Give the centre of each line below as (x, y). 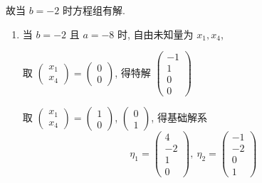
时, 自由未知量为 (156, 34)
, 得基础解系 (179, 117)
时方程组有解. (94, 10)
